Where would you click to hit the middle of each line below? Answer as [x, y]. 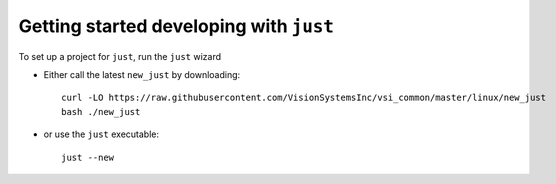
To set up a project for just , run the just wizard [120, 56]
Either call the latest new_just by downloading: [142, 74]
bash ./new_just [101, 111]
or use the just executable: [101, 134]
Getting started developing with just [176, 26]
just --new [88, 157]
